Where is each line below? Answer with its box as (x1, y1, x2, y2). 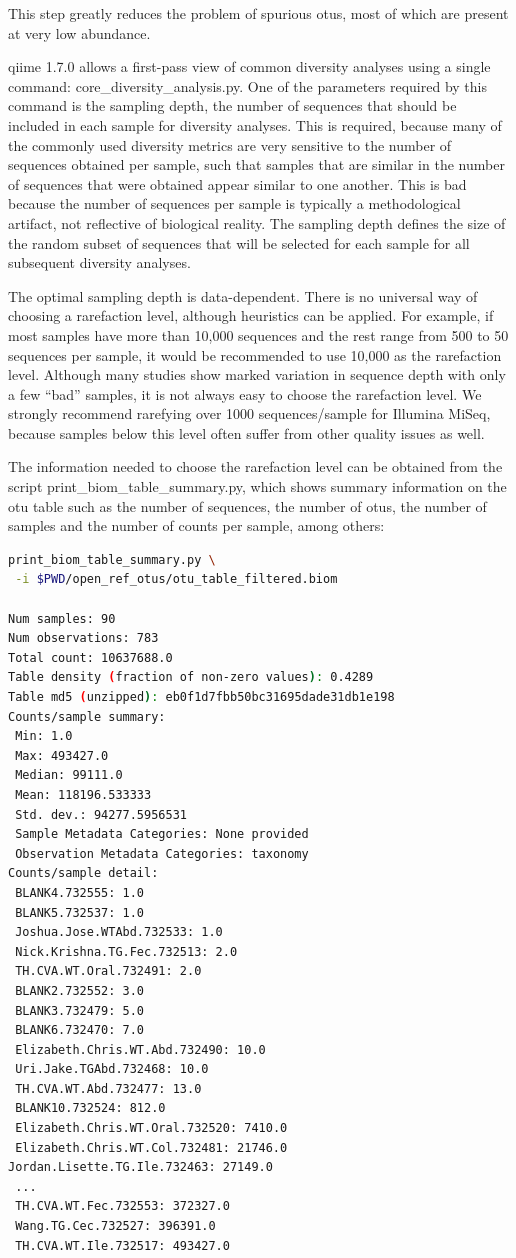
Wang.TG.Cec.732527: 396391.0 (15, 1219, 216, 1234)
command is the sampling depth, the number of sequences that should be (8, 95, 457, 116)
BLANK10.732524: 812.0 (15, 1101, 166, 1116)
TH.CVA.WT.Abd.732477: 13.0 (15, 1081, 202, 1096)
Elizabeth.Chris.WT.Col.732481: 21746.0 (15, 1140, 288, 1155)
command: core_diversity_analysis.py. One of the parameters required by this (8, 75, 487, 96)
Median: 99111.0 (15, 768, 123, 783)
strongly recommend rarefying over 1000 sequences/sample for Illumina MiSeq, (8, 403, 491, 424)
